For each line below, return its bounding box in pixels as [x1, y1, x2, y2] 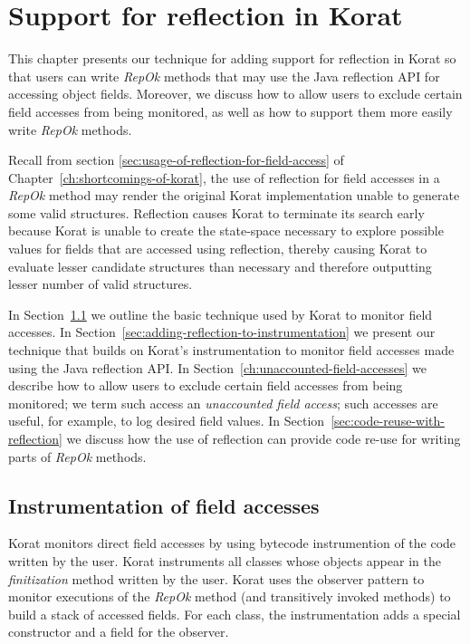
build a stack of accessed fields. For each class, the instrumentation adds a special [8, 604, 461, 623]
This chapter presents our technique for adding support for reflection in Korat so [8, 49, 456, 68]
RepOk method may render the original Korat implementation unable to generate [8, 186, 460, 205]
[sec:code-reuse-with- [331, 411, 445, 430]
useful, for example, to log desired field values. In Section [8, 411, 325, 430]
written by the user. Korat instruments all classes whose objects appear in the [8, 551, 441, 570]
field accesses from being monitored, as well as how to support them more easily [8, 101, 453, 120]
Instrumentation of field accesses [8, 491, 320, 519]
